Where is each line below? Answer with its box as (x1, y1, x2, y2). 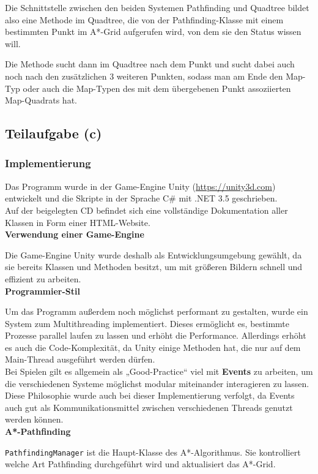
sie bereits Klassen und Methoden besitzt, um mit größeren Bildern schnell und (5, 260, 303, 273)
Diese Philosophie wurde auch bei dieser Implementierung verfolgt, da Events (5, 389, 295, 402)
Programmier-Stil (5, 284, 81, 297)
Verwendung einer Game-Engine (5, 228, 144, 241)
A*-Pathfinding (5, 425, 71, 438)
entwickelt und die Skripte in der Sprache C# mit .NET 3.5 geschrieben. (5, 192, 278, 205)
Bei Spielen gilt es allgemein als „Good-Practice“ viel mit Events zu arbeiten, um (5, 365, 313, 378)
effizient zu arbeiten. (5, 272, 81, 285)
